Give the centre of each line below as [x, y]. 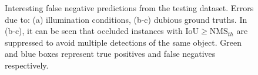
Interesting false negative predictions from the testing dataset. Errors [129, 8]
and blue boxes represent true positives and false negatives [110, 54]
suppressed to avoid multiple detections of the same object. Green [123, 42]
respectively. [27, 65]
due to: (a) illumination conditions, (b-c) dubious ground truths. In [126, 19]
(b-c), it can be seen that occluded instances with [94, 31]
